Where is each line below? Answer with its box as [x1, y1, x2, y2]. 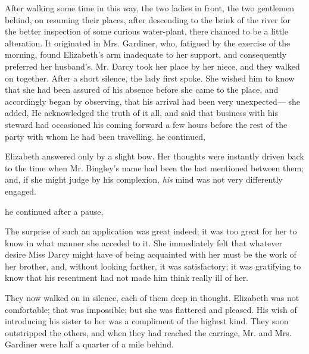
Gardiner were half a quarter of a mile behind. [5, 338, 174, 350]
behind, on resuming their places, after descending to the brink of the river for [5, 13, 291, 26]
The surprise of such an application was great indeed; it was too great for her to [5, 225, 297, 237]
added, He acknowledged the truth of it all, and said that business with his [5, 106, 278, 119]
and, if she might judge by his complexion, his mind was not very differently [5, 173, 283, 186]
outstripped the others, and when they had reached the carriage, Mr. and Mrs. [5, 326, 292, 339]
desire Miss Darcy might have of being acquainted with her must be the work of [5, 248, 296, 261]
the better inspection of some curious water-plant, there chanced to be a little [5, 25, 288, 37]
